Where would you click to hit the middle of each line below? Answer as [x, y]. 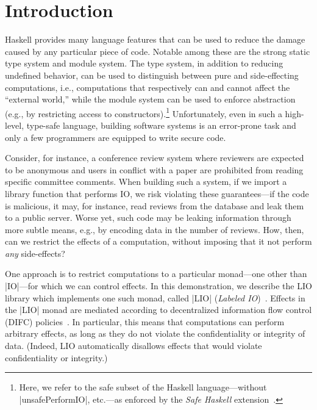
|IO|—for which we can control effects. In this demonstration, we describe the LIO [158, 286]
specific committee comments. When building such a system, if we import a [146, 182]
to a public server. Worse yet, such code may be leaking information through [148, 218]
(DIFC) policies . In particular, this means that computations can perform [145, 321]
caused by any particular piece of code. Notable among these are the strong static [158, 51]
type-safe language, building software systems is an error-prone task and [161, 125]
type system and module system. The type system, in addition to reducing [144, 63]
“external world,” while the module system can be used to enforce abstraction [150, 99]
